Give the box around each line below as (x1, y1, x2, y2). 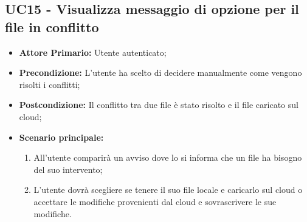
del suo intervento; (33, 163, 103, 175)
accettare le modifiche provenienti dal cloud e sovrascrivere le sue (33, 195, 277, 207)
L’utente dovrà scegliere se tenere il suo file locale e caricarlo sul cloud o (33, 183, 303, 196)
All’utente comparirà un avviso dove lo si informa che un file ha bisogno (33, 151, 302, 164)
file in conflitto (5, 17, 99, 36)
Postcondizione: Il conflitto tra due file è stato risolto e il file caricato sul (19, 98, 298, 111)
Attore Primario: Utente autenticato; (19, 45, 167, 58)
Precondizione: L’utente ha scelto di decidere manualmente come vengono (19, 66, 302, 79)
